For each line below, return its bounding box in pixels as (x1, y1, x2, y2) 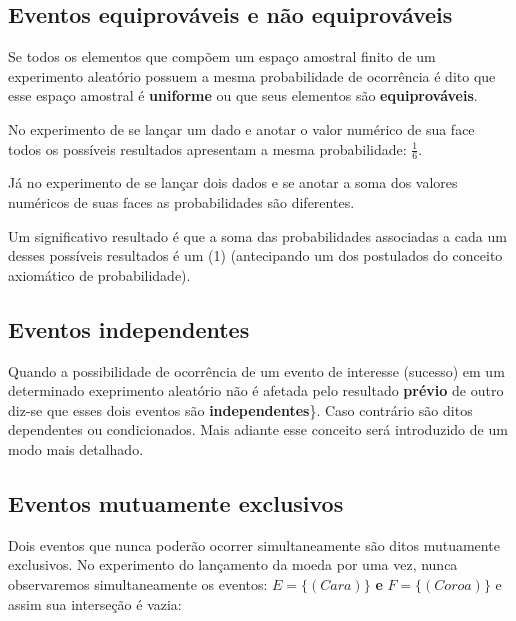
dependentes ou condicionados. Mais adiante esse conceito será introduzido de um (8, 419, 508, 440)
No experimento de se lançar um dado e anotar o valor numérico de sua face (8, 118, 475, 139)
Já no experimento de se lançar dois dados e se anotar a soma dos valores (8, 172, 458, 193)
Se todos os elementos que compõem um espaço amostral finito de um (8, 46, 436, 67)
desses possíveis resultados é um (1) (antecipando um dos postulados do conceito (8, 245, 503, 266)
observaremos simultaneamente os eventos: (8, 573, 268, 594)
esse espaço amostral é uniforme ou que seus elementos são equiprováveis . (8, 85, 478, 106)
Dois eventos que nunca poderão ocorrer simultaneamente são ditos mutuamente (8, 534, 500, 555)
